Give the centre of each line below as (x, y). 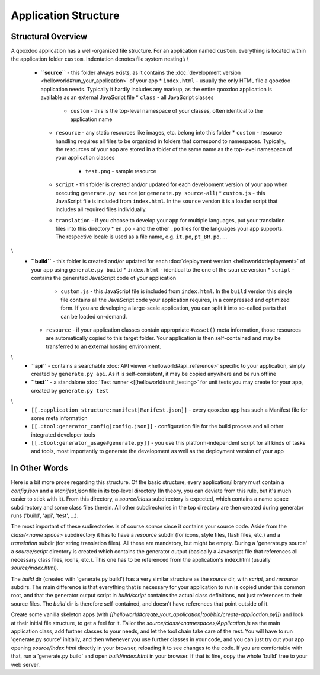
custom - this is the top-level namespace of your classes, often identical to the (167, 111)
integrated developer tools (63, 434)
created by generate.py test (70, 390)
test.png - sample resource (121, 171)
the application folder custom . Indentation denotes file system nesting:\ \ (100, 59)
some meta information (60, 418)
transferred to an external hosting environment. (104, 346)
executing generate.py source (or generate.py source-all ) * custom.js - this (160, 193)
